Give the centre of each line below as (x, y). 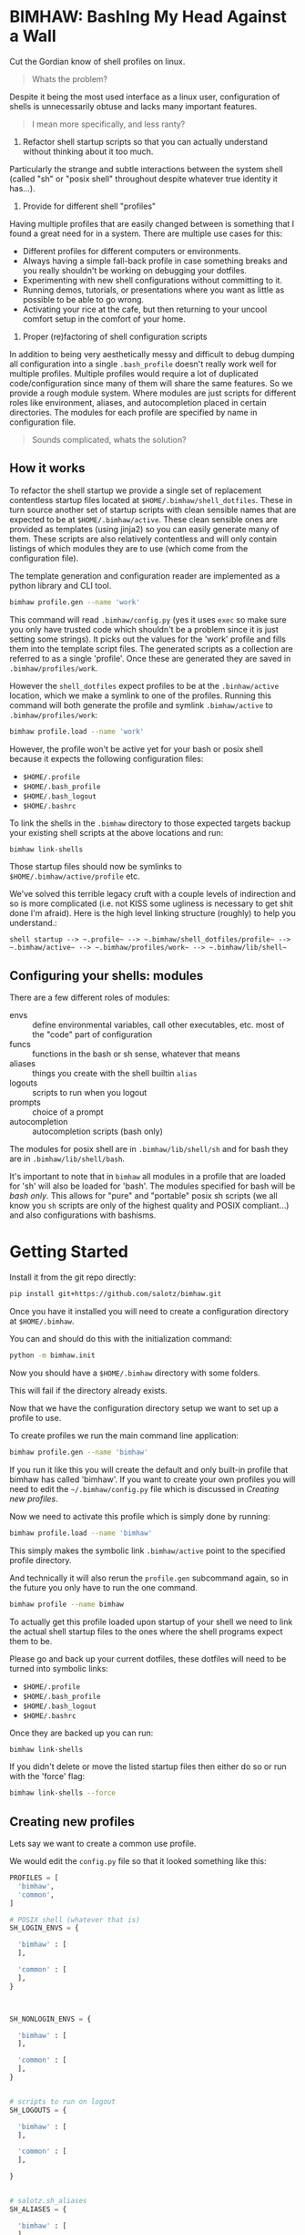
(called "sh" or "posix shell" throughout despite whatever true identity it (143, 179)
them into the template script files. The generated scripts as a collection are (151, 648)
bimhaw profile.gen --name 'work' (75, 602)
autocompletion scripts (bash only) (98, 1131)
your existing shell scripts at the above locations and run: (117, 832)
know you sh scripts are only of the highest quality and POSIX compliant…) (149, 1206)
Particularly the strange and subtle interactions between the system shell (147, 169)
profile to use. (36, 1417)
